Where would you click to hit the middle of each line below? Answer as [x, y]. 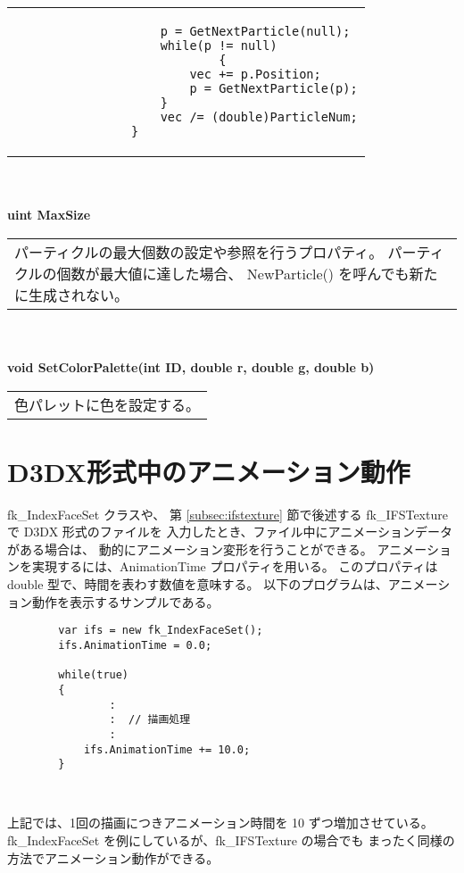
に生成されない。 [72, 295]
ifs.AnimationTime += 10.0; [167, 749]
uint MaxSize [49, 215]
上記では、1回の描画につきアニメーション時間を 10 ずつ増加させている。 [220, 823]
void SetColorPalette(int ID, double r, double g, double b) [191, 366]
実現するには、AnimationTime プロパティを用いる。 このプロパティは [235, 566]
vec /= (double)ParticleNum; [259, 117]
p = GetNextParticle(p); [273, 88]
